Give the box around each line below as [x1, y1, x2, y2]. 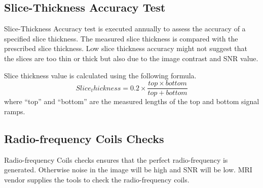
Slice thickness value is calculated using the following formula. [4, 70, 197, 80]
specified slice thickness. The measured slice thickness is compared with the [4, 33, 238, 43]
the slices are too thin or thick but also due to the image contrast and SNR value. [4, 53, 258, 63]
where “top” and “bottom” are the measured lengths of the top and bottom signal [4, 96, 259, 107]
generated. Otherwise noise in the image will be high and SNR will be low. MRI [4, 164, 252, 175]
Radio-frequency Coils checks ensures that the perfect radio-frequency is [4, 154, 228, 165]
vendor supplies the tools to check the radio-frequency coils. [4, 174, 190, 184]
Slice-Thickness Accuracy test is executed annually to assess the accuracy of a [4, 23, 246, 34]
